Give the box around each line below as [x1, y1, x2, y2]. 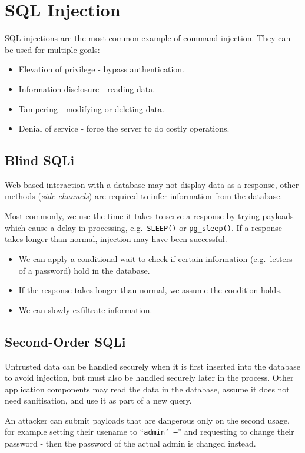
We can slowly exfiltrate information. [18, 303, 152, 316]
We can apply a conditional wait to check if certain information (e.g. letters [18, 252, 293, 264]
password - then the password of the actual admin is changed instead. [5, 437, 256, 449]
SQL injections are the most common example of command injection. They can [5, 32, 291, 44]
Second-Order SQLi [5, 332, 126, 350]
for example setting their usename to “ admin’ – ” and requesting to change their [5, 425, 294, 438]
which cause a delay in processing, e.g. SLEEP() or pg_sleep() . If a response [5, 221, 283, 233]
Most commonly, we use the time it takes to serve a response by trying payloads [5, 210, 294, 222]
